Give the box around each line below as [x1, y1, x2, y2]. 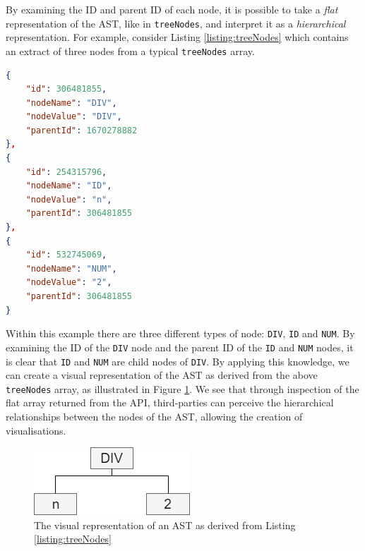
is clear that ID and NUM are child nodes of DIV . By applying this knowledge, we [6, 353, 349, 368]
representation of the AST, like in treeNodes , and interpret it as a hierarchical [6, 16, 346, 30]
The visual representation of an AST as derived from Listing [34, 517, 296, 532]
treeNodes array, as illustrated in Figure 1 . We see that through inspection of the [6, 381, 359, 396]
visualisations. [6, 423, 66, 437]
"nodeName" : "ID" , [25, 181, 112, 191]
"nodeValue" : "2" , [25, 277, 112, 288]
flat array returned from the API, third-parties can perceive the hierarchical [6, 395, 334, 410]
